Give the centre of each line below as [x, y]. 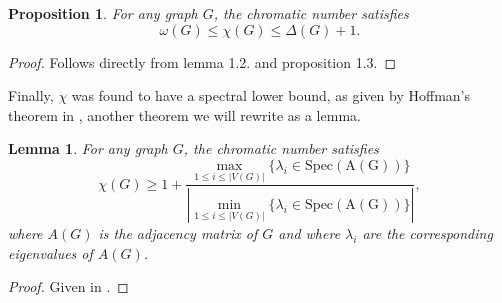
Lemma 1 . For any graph [88, 148]
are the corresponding [427, 233]
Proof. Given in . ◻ [68, 286]
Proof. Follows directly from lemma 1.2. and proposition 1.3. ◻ [202, 61]
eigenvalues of [50, 252]
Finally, [31, 95]
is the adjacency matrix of [178, 233]
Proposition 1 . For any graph [103, 13]
